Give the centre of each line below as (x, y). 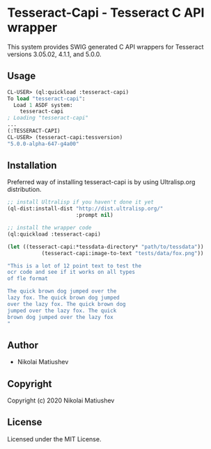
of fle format (28, 279)
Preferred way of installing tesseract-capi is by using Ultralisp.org (101, 182)
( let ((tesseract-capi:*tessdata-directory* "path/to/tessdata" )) (105, 247)
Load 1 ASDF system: (43, 105)
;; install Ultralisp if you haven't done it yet (81, 202)
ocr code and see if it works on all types (71, 272)
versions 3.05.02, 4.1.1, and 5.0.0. (55, 54)
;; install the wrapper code (49, 228)
